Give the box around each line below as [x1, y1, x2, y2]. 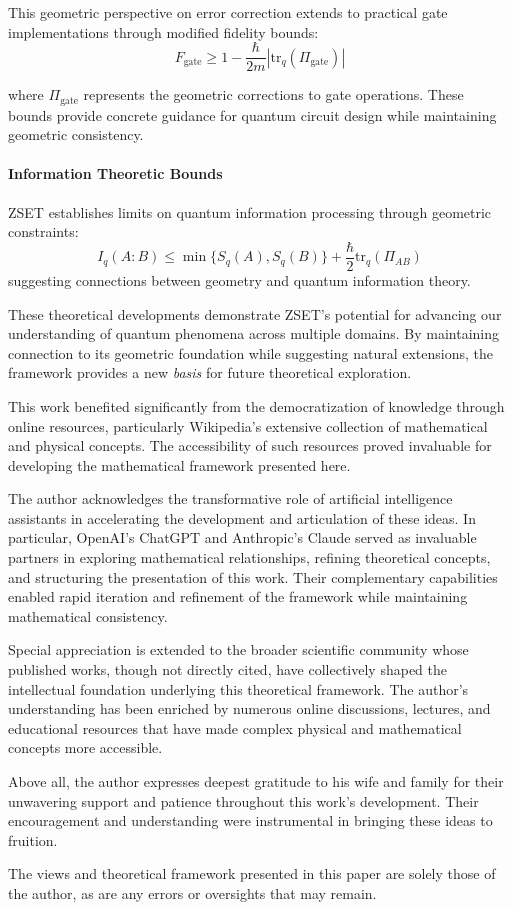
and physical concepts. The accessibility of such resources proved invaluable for [8, 435, 492, 456]
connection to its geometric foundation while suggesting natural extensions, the [8, 342, 494, 363]
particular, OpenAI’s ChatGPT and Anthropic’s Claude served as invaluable [8, 527, 477, 548]
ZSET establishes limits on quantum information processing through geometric [8, 201, 492, 222]
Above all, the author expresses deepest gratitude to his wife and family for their [8, 771, 504, 791]
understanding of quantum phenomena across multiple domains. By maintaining [8, 323, 500, 344]
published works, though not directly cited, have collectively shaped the [8, 659, 447, 680]
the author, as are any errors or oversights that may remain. [8, 882, 377, 903]
